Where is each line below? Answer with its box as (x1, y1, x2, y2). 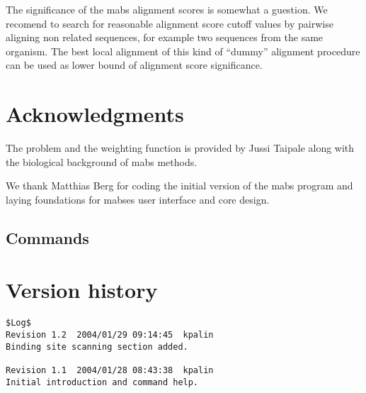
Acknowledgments (6, 99, 184, 128)
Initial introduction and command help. (6, 377, 199, 387)
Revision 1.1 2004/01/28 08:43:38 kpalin (6, 365, 214, 375)
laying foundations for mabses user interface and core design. (6, 192, 270, 206)
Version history (6, 275, 158, 304)
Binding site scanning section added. (6, 341, 188, 352)
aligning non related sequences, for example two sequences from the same (6, 30, 324, 45)
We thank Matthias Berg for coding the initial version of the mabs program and (6, 178, 353, 193)
